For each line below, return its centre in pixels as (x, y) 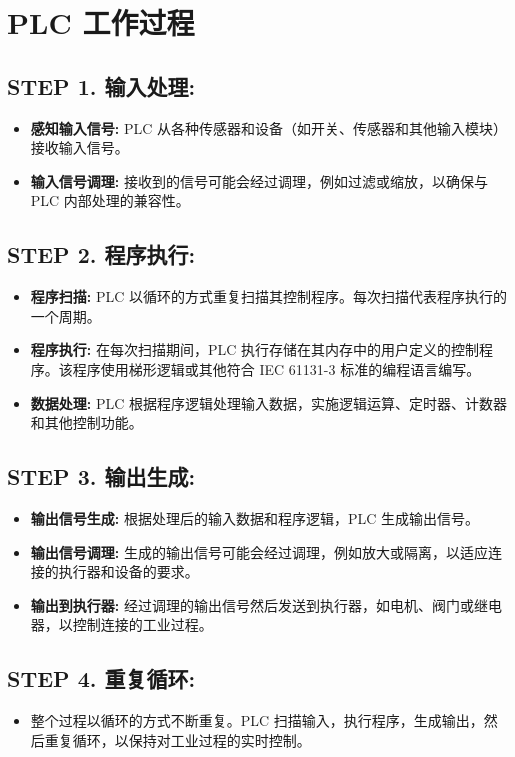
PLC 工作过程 (101, 22)
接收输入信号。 (79, 147)
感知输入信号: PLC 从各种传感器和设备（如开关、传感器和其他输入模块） (268, 127)
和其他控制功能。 (86, 422)
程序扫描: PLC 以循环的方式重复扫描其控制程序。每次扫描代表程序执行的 (268, 296)
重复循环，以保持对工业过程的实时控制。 (177, 739)
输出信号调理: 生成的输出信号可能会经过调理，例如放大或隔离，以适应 (259, 551)
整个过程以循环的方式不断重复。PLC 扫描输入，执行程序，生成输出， (257, 720)
